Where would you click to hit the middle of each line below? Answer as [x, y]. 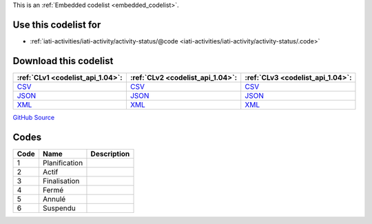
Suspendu [59, 208]
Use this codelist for [57, 24]
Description [110, 154]
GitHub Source [34, 117]
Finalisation [61, 181]
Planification [63, 163]
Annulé [54, 198]
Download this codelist [63, 61]
